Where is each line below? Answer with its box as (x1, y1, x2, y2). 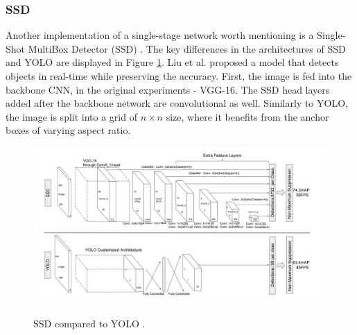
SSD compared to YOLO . (33, 316, 146, 331)
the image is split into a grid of (6, 109, 137, 123)
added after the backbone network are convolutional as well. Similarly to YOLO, (6, 96, 348, 110)
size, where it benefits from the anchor (166, 109, 329, 123)
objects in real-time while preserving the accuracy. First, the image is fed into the (6, 69, 352, 83)
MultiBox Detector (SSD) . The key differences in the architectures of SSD (28, 41, 346, 55)
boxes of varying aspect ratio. (6, 123, 131, 137)
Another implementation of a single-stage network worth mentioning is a (6, 28, 314, 42)
